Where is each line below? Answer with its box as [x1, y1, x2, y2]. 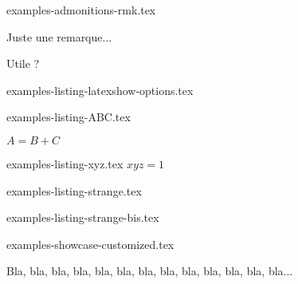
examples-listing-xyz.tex [6, 155, 124, 172]
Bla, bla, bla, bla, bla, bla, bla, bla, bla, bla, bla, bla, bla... [6, 262, 293, 279]
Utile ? [6, 55, 40, 72]
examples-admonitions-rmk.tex [6, 2, 156, 18]
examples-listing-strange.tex [6, 182, 142, 199]
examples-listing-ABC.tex [6, 108, 131, 125]
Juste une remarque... [6, 28, 112, 45]
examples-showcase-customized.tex [6, 235, 174, 252]
